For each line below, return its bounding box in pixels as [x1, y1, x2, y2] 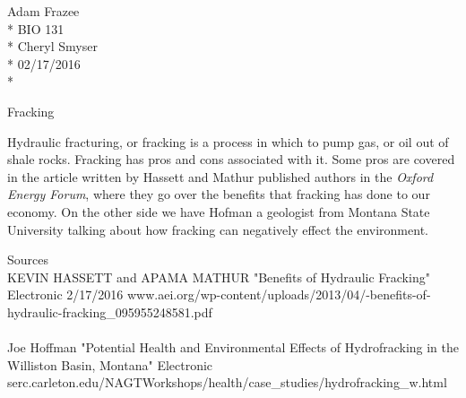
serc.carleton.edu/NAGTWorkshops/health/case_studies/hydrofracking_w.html [7, 373, 447, 392]
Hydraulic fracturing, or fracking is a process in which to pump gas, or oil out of [7, 132, 449, 151]
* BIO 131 [7, 19, 65, 38]
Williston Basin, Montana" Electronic [7, 355, 213, 374]
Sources [7, 250, 49, 269]
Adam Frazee [7, 2, 80, 20]
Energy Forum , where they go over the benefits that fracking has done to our [7, 185, 430, 203]
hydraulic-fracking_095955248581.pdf [7, 302, 212, 321]
